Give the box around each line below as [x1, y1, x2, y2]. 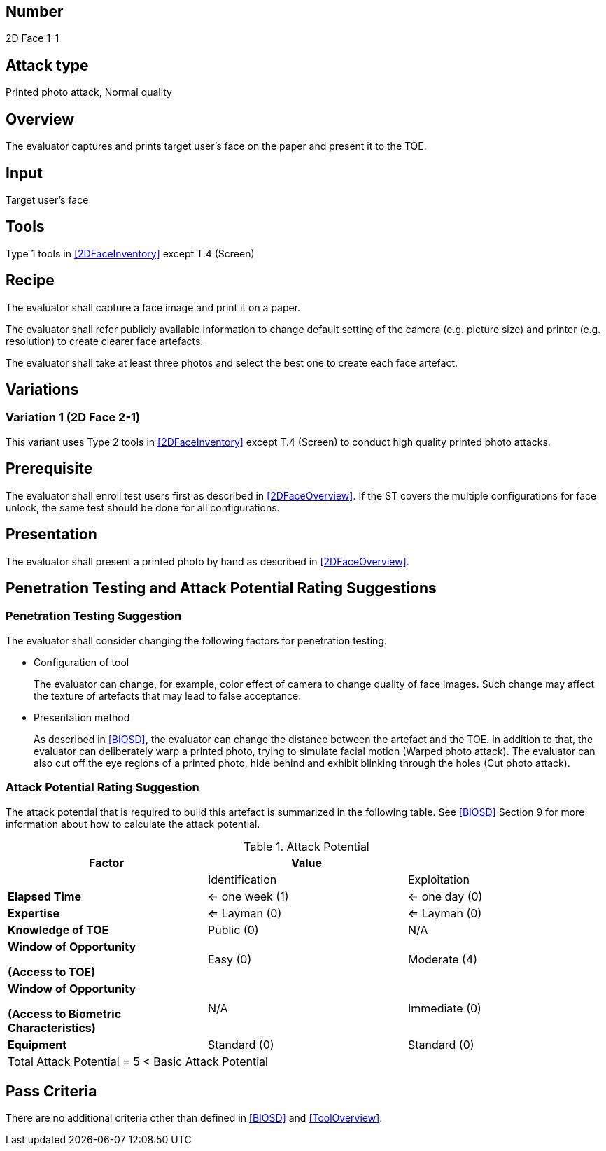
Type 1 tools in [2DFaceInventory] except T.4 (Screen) [6, 247, 255, 260]
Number [6, 3, 64, 20]
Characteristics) [8, 1020, 96, 1035]
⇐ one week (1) [207, 889, 289, 903]
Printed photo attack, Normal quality [6, 86, 172, 99]
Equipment [8, 1037, 67, 1052]
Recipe [6, 271, 55, 290]
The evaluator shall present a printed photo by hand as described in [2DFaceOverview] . [6, 555, 409, 567]
